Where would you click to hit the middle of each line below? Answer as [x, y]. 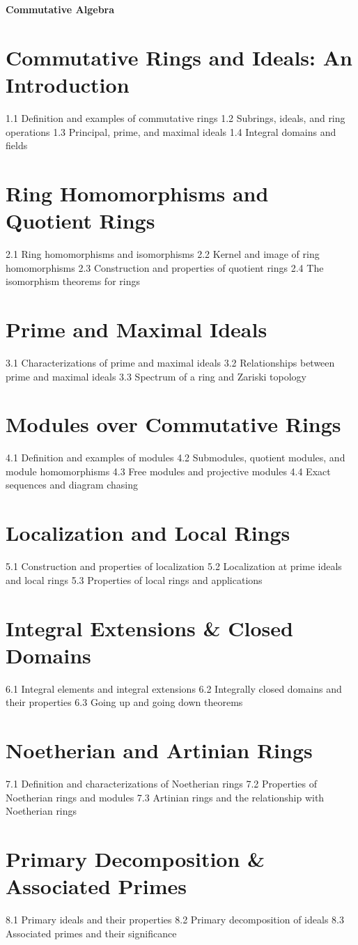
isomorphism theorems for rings [73, 281]
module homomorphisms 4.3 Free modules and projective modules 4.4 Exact [168, 471]
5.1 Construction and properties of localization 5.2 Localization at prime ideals [174, 566]
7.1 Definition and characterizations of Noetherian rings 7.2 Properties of [161, 783]
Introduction [68, 84]
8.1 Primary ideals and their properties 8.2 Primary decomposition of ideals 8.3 [175, 920]
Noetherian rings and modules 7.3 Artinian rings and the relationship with [165, 797]
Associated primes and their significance [91, 933]
